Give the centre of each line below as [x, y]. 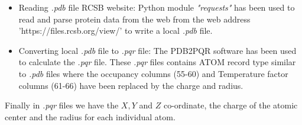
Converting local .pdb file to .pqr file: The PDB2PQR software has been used [158, 50]
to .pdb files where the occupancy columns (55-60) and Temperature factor [153, 73]
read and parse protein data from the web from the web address [134, 19]
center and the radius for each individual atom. [90, 116]
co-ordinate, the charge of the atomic [230, 105]
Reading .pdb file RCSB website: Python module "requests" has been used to [157, 7]
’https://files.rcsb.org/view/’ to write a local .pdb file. [116, 31]
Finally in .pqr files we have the [62, 105]
